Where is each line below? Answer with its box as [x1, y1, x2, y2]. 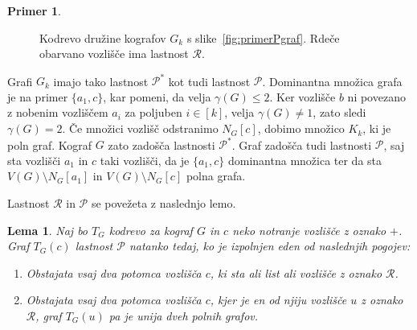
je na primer [7, 88, 68, 105]
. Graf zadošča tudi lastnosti [231, 136, 372, 153]
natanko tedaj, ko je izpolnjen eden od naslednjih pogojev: [129, 237, 411, 254]
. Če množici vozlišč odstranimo [62, 120, 219, 137]
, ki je [362, 120, 391, 137]
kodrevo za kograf [108, 221, 193, 238]
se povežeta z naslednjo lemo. [91, 194, 236, 211]
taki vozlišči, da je [100, 151, 190, 168]
